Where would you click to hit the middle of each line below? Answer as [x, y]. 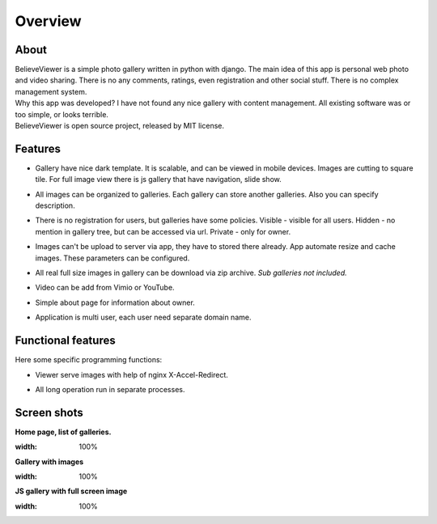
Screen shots [49, 412]
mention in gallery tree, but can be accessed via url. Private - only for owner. [163, 231]
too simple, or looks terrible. [62, 114]
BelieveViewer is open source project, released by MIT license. [120, 126]
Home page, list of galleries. [63, 432]
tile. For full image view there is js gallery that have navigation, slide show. [159, 180]
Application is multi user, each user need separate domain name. [143, 317]
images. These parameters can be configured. [112, 258]
